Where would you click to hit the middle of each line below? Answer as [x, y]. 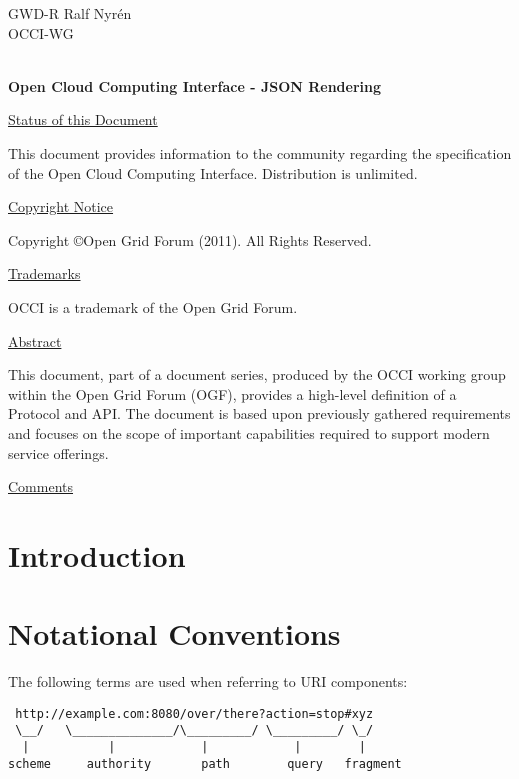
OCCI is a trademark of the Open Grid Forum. [153, 306]
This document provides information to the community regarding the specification [260, 152]
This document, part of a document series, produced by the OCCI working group [257, 374]
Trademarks [44, 273]
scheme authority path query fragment [205, 763]
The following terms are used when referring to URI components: [208, 681]
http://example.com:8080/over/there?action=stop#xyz [194, 713]
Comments [41, 486]
